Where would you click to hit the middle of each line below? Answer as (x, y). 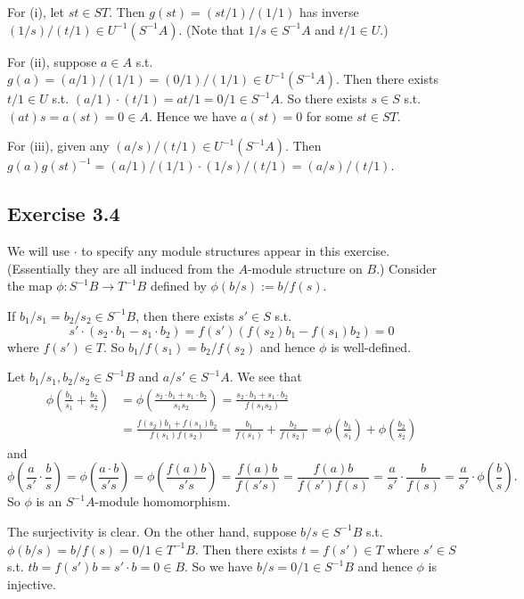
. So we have (219, 566)
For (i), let (36, 12)
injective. (32, 583)
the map (30, 286)
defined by (178, 286)
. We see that (266, 377)
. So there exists (323, 98)
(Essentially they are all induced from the (121, 268)
